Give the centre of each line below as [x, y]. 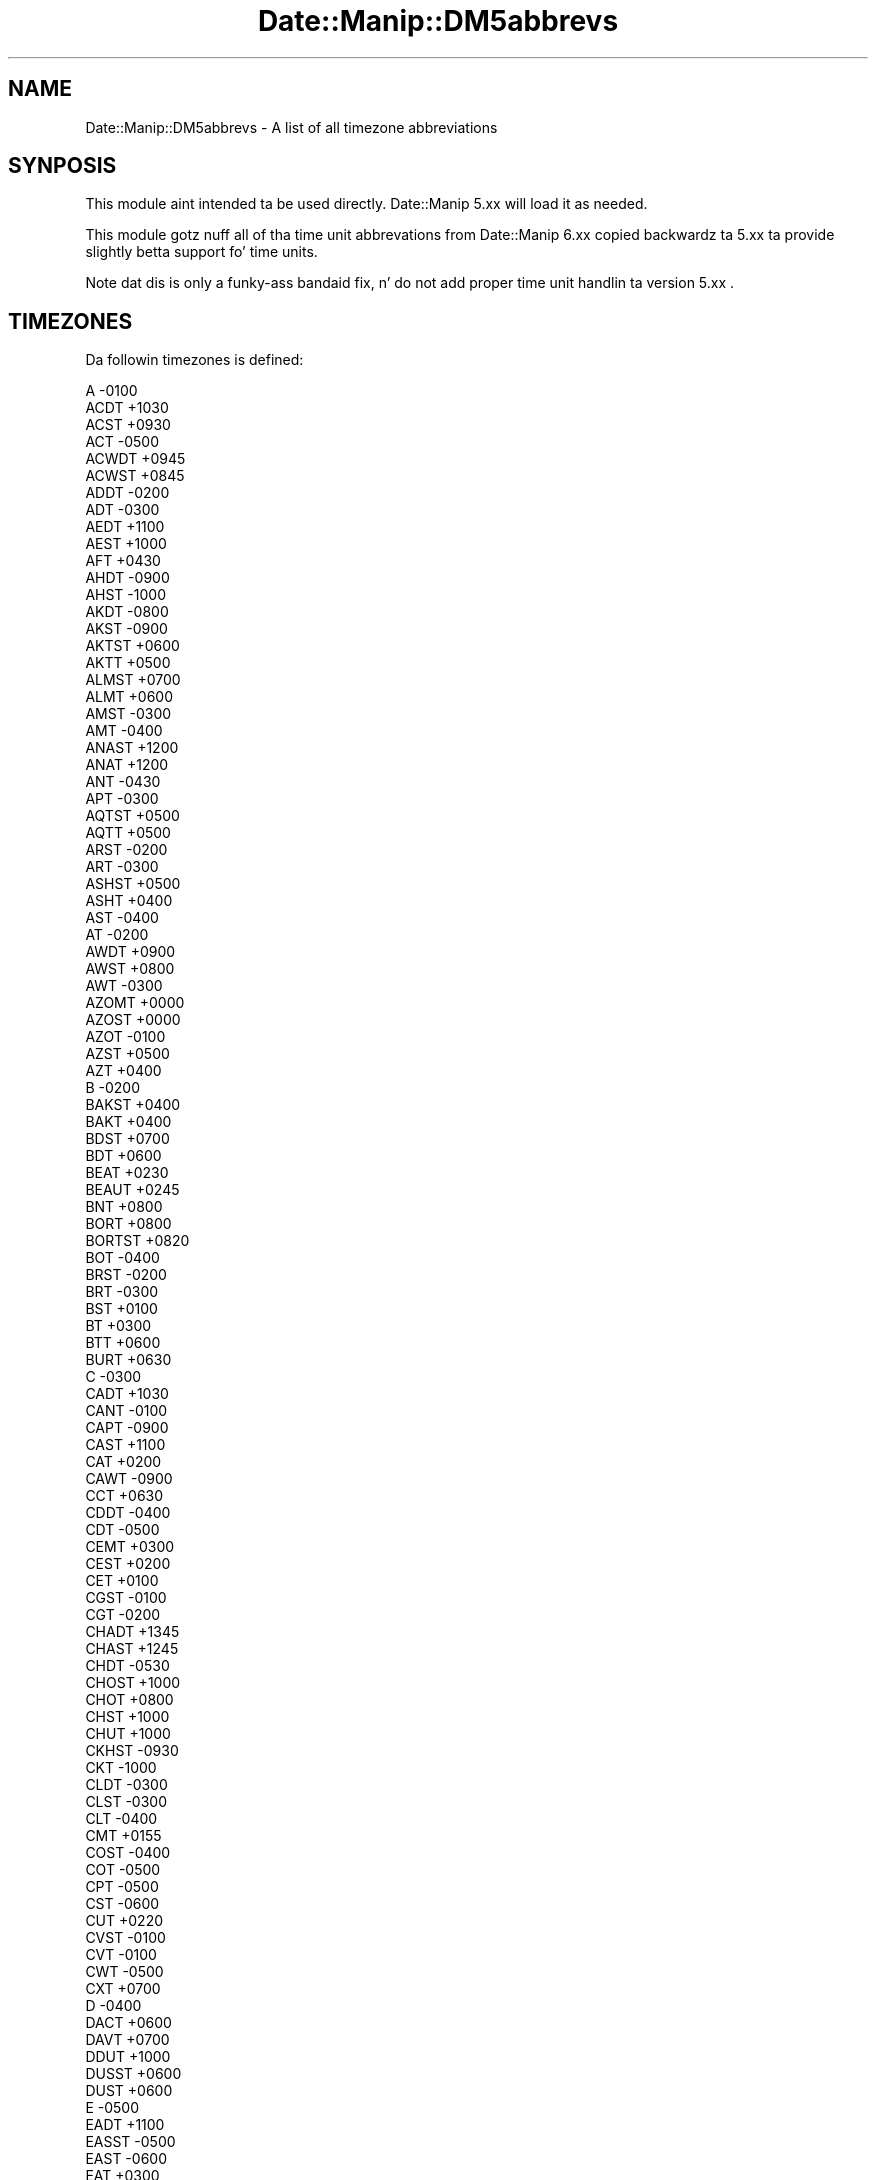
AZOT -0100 [125, 1037]
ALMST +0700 [133, 680]
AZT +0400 [123, 1071]
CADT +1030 [127, 1394]
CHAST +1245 [132, 1649]
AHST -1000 [125, 595]
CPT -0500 [122, 1887]
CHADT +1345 [132, 1632]
